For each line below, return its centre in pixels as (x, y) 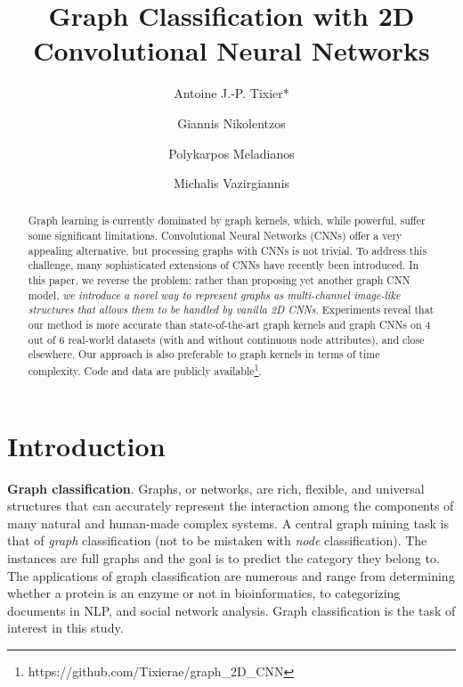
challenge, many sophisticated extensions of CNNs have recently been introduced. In (223, 265)
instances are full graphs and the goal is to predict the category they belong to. (223, 557)
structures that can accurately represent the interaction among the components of (231, 506)
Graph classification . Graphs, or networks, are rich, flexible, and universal (216, 488)
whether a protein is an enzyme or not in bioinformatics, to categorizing (204, 593)
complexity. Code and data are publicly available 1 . (145, 370)
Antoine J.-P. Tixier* (231, 93)
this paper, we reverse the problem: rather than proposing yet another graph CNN (219, 280)
